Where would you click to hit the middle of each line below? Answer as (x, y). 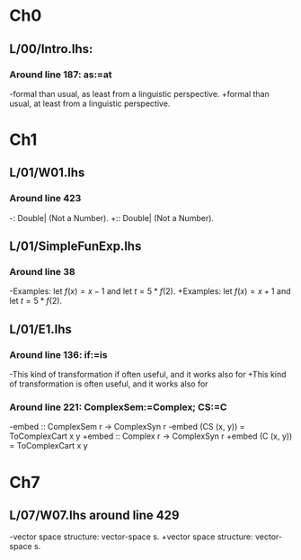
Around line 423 (45, 199)
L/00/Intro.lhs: (51, 49)
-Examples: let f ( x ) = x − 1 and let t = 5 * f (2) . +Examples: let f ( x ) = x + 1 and (150, 291)
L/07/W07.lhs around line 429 (94, 515)
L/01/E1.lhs (40, 329)
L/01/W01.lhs (47, 173)
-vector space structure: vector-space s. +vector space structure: (131, 537)
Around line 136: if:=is (58, 354)
